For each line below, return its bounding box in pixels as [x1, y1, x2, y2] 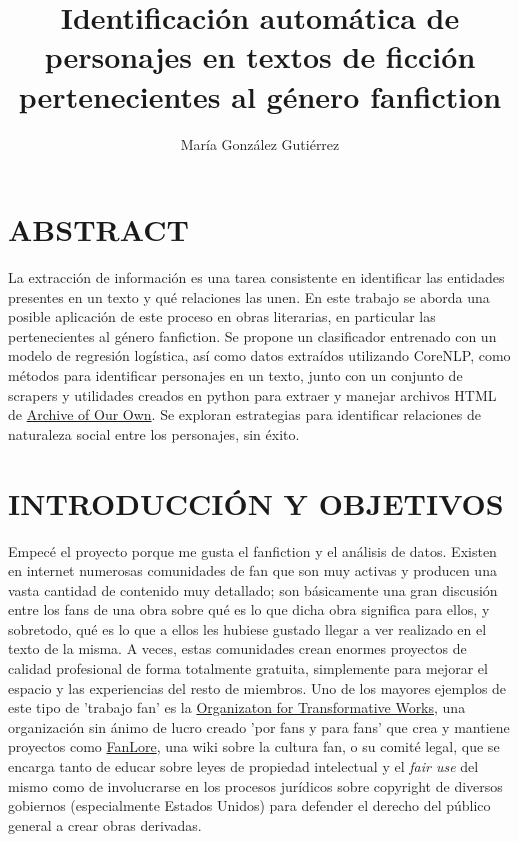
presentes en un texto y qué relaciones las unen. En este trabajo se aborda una [8, 286, 490, 307]
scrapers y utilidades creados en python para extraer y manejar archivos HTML [8, 384, 497, 405]
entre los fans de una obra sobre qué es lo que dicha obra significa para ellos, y [8, 599, 490, 620]
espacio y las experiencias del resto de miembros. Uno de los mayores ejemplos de [8, 677, 507, 698]
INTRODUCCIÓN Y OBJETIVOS [8, 482, 504, 523]
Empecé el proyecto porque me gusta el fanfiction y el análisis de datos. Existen [8, 540, 497, 561]
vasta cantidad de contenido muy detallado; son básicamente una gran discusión [8, 579, 498, 600]
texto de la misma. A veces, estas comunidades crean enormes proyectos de [8, 638, 467, 659]
